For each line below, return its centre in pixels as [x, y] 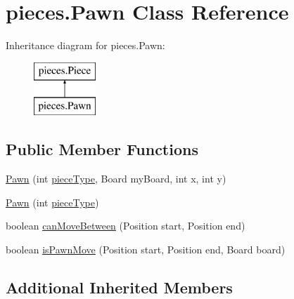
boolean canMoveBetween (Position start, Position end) [126, 226]
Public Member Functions [102, 149]
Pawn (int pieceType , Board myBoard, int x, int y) [116, 179]
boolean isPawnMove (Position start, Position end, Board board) [146, 249]
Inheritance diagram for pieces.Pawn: [85, 45]
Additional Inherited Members [119, 287]
